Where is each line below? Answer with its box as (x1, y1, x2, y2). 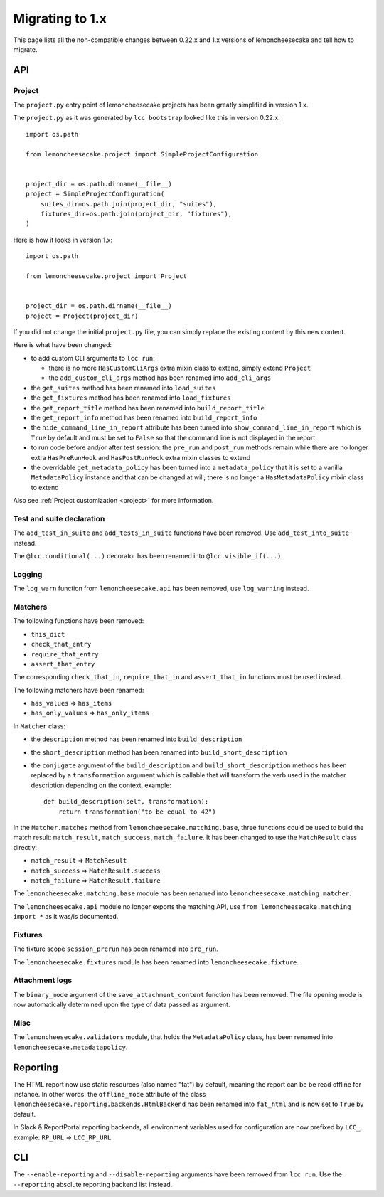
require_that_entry (31, 650, 99, 658)
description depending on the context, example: (31, 781, 172, 789)
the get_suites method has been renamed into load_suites (31, 383, 216, 392)
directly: (13, 843, 38, 851)
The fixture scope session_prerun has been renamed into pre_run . (13, 945, 218, 953)
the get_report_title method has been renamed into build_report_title (31, 403, 265, 412)
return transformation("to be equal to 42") (58, 807, 216, 816)
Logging (13, 569, 43, 579)
